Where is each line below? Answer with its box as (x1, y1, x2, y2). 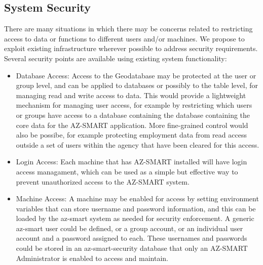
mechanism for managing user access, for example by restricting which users (16, 100, 252, 110)
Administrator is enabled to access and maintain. (16, 252, 169, 263)
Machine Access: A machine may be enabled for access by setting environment (16, 193, 259, 204)
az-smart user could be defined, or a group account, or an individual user (16, 223, 243, 233)
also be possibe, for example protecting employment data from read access (16, 129, 247, 140)
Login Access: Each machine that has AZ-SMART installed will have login (16, 156, 247, 167)
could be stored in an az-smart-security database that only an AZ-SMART (16, 243, 248, 253)
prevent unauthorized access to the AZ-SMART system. (16, 176, 190, 187)
